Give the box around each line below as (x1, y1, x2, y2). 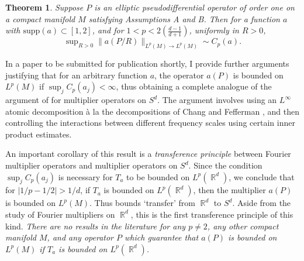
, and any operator (47, 231, 114, 243)
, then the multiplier (193, 184, 266, 196)
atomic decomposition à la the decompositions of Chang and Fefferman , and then (5, 105, 299, 117)
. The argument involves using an (157, 94, 277, 106)
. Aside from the (232, 197, 291, 209)
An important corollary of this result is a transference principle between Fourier (5, 147, 291, 160)
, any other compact (207, 219, 279, 232)
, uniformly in (189, 24, 239, 36)
